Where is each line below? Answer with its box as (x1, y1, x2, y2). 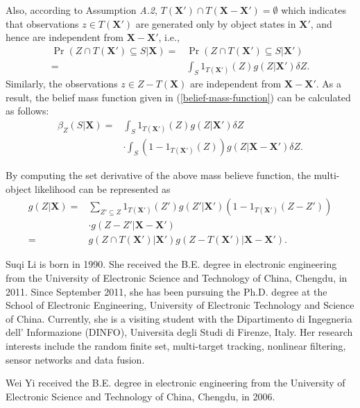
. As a (316, 76, 341, 91)
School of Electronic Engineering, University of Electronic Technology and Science (6, 298, 354, 312)
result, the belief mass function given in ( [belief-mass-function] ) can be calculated (6, 90, 351, 104)
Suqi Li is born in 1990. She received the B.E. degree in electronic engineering (6, 257, 337, 271)
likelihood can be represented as (34, 181, 171, 196)
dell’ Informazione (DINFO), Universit (6, 325, 169, 339)
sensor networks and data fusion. (6, 352, 145, 366)
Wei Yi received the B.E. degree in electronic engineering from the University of (6, 375, 345, 390)
